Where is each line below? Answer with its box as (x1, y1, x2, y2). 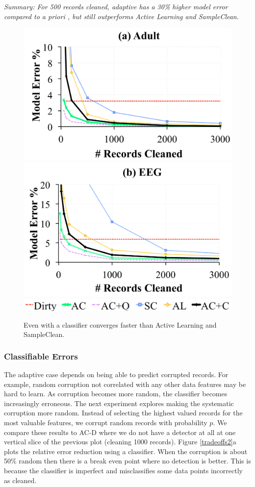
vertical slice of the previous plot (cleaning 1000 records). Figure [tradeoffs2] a (4, 436, 236, 447)
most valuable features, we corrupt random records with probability (4, 417, 207, 427)
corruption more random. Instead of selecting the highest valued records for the (4, 408, 243, 418)
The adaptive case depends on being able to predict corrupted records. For (4, 369, 229, 380)
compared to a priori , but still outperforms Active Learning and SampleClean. (4, 11, 239, 21)
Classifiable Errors (4, 350, 78, 362)
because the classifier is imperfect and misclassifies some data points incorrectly (4, 465, 243, 475)
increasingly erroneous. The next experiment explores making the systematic (4, 398, 234, 408)
